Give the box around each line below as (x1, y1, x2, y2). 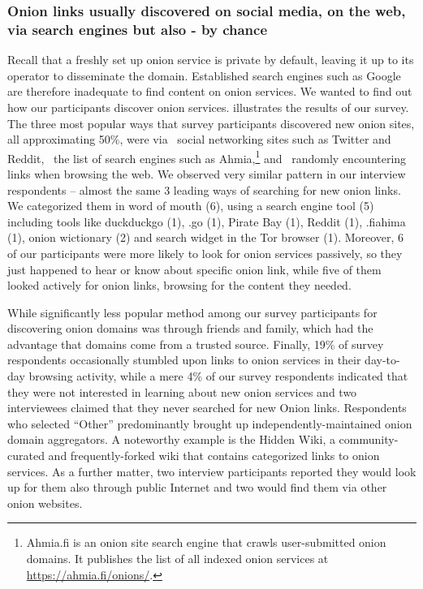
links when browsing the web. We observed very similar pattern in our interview (7, 165, 406, 182)
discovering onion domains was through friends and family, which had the (7, 320, 373, 337)
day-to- (365, 351, 400, 368)
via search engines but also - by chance (7, 19, 268, 39)
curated (7, 447, 45, 464)
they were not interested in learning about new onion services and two (7, 383, 357, 400)
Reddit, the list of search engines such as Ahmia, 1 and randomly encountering (7, 147, 407, 166)
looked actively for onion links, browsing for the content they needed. (7, 277, 352, 294)
